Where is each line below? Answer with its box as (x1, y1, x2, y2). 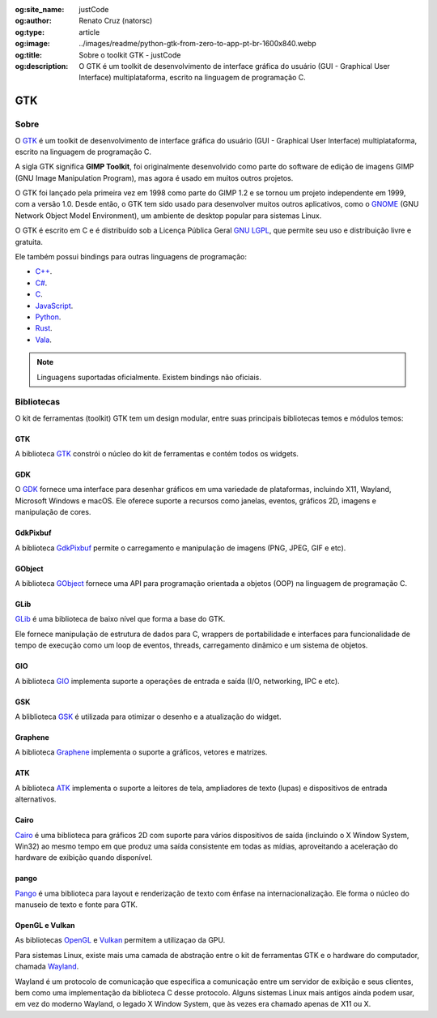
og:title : (15, 49, 43, 60)
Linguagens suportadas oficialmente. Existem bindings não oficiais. (36, 372, 262, 382)
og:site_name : (15, 5, 65, 14)
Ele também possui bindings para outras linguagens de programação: (15, 252, 247, 262)
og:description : (15, 61, 69, 71)
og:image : (15, 39, 50, 49)
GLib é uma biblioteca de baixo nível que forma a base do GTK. (15, 614, 226, 624)
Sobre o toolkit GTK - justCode (78, 49, 181, 60)
